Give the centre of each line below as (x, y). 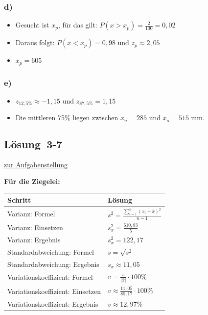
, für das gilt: (78, 25)
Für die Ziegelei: (32, 181)
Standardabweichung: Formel (51, 251)
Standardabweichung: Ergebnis (53, 264)
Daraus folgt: (35, 42)
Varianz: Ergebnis (34, 240)
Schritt (19, 199)
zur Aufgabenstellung (36, 165)
